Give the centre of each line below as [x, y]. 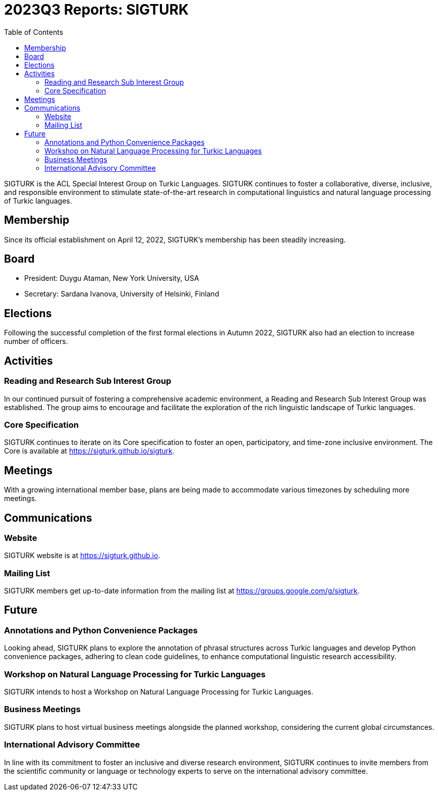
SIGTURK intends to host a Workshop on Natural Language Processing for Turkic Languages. [159, 692]
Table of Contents [34, 32]
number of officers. [36, 341]
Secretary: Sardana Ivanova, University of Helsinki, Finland [122, 294]
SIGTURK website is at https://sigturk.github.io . [82, 556]
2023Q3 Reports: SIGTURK [96, 10]
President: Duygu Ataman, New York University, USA [112, 278]
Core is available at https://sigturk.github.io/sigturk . [89, 451]
